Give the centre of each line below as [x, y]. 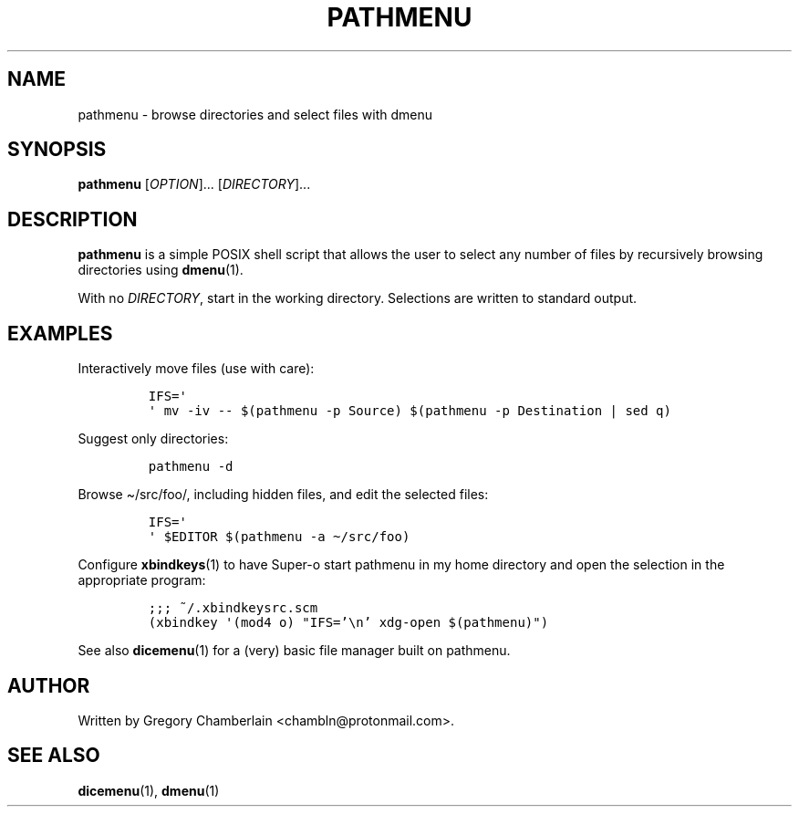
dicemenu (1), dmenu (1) [149, 790]
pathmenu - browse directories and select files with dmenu [255, 114]
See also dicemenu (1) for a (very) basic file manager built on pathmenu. [294, 651]
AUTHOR [49, 685]
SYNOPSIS [57, 150]
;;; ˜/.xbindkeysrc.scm [233, 608]
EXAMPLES [60, 333]
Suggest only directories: [153, 439]
